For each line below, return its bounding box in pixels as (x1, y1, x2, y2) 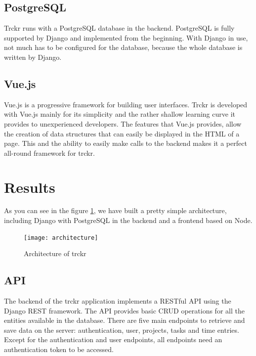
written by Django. (4, 51, 62, 62)
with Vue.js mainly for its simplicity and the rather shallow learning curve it (4, 109, 235, 119)
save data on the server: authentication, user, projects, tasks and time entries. (4, 324, 239, 335)
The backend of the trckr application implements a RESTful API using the (4, 296, 231, 306)
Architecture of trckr (24, 248, 86, 259)
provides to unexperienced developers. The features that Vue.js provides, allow (4, 118, 242, 129)
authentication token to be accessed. (4, 344, 114, 355)
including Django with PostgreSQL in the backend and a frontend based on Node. (4, 215, 253, 225)
